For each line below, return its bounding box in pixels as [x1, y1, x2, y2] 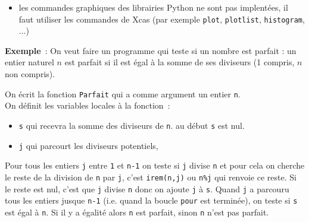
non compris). [5, 68, 55, 80]
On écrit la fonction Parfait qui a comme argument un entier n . [5, 87, 241, 100]
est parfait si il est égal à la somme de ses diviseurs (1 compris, [64, 56, 295, 68]
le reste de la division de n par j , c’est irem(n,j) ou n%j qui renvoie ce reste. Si [5, 170, 296, 183]
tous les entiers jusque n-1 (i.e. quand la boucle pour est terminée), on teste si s [5, 194, 298, 207]
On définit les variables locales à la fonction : [5, 99, 170, 112]
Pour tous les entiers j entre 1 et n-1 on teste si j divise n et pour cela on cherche [5, 159, 305, 172]
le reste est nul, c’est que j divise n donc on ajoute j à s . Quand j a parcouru [5, 182, 289, 195]
